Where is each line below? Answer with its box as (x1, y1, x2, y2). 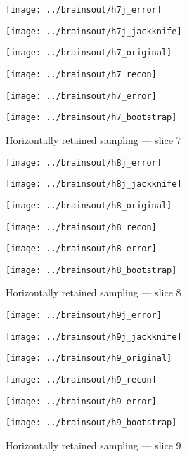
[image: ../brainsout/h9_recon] (6, 375, 157, 385)
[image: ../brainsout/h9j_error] (6, 310, 162, 321)
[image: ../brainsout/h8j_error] (6, 157, 162, 168)
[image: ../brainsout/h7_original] (6, 48, 172, 58)
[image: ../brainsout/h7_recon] (6, 69, 157, 79)
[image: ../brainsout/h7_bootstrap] (6, 112, 177, 123)
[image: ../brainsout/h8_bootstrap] (6, 265, 177, 275)
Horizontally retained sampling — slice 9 (6, 438, 181, 452)
